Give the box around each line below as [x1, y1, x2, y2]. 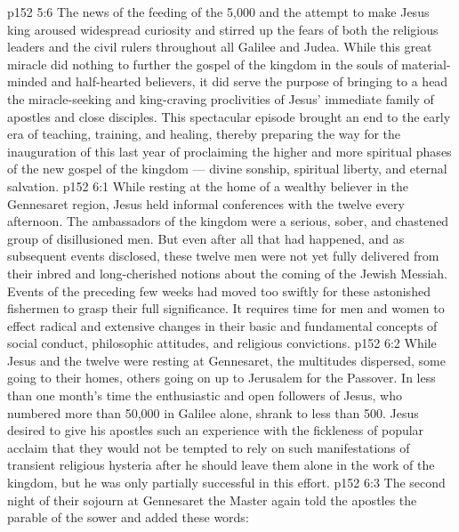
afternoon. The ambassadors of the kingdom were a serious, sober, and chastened [7, 212, 449, 230]
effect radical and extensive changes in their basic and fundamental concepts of [7, 316, 438, 335]
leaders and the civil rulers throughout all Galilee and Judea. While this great [7, 37, 432, 56]
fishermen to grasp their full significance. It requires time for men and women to [7, 299, 445, 318]
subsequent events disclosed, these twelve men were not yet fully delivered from [7, 246, 439, 265]
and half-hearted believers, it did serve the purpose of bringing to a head [51, 72, 448, 91]
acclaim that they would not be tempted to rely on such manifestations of [7, 438, 410, 456]
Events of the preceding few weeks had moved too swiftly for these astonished [7, 281, 431, 300]
